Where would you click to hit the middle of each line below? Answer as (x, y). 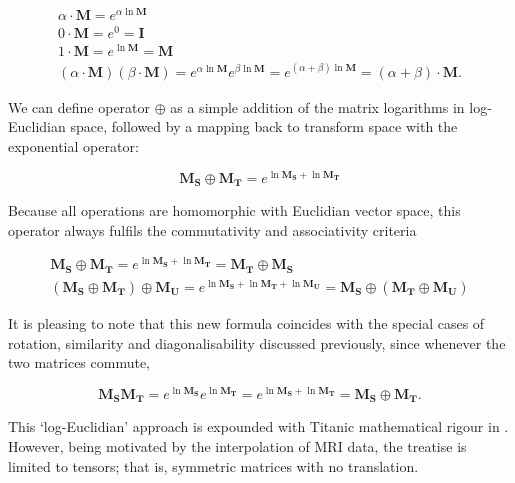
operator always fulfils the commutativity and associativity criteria (212, 229)
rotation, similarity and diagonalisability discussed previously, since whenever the (257, 342)
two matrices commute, (79, 362)
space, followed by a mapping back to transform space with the (264, 126)
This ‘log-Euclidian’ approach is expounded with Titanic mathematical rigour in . (258, 426)
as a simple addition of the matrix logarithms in (317, 106)
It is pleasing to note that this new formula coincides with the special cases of (246, 323)
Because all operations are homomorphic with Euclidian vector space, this (234, 210)
